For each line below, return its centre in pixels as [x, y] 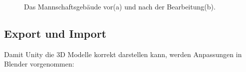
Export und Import [55, 33]
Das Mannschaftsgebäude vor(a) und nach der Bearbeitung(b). [120, 6]
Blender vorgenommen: [39, 64]
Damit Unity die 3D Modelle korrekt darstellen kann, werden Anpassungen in [123, 54]
